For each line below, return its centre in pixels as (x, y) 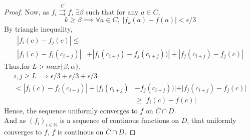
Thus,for (17, 66)
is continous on (80, 132)
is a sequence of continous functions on (119, 120)
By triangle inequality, (38, 29)
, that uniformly (212, 120)
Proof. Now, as (27, 11)
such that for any (112, 11)
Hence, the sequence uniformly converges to (71, 110)
